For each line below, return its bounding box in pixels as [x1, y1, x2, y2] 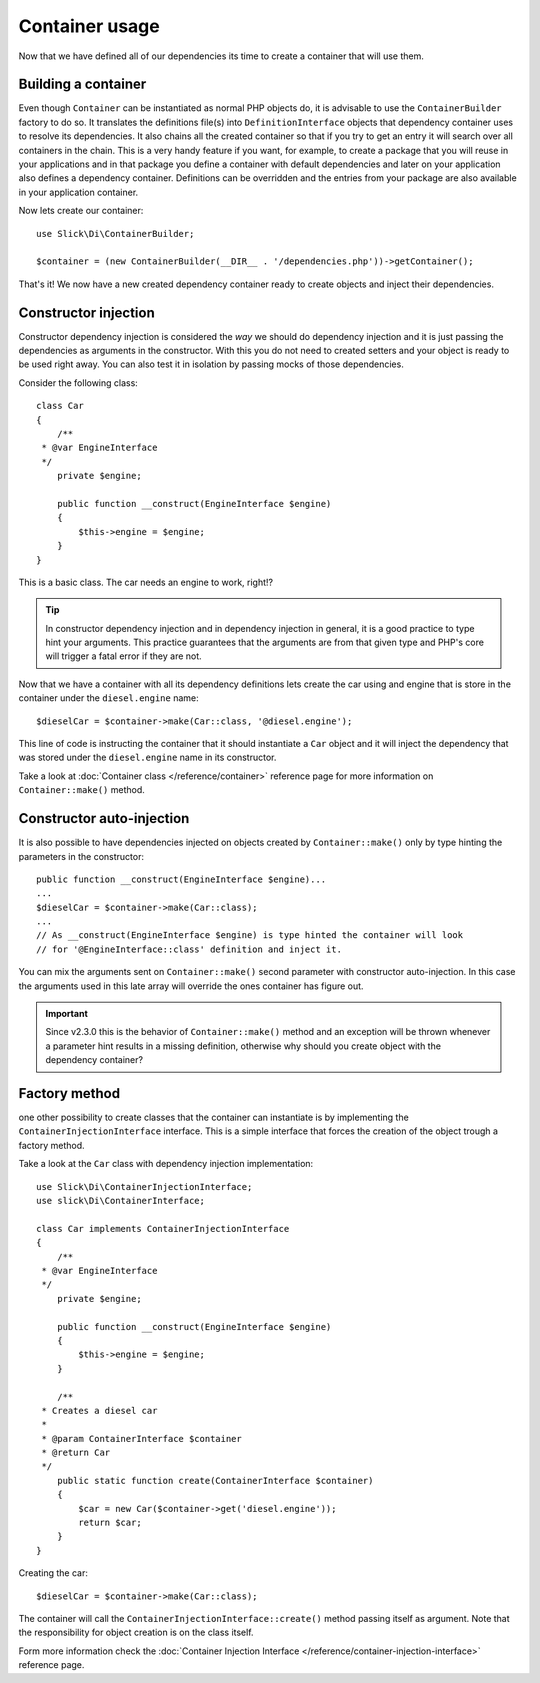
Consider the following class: [18, 376, 139, 389]
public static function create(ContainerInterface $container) [56, 1475, 374, 1486]
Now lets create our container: [18, 205, 144, 217]
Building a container [18, 76, 147, 93]
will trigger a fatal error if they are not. [45, 650, 202, 662]
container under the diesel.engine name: [18, 692, 199, 704]
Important [45, 1008, 89, 1020]
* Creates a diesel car [41, 1405, 158, 1416]
